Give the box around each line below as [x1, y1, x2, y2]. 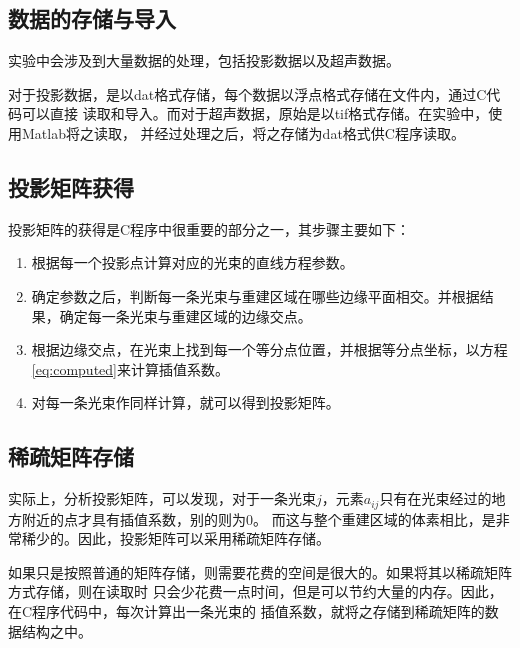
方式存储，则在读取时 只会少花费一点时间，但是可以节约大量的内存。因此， [8, 581, 503, 602]
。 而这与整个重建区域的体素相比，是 [253, 508, 496, 529]
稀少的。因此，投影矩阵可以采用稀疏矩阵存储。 [21, 528, 330, 549]
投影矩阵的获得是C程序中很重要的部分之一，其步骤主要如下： [8, 218, 411, 239]
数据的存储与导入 [8, 3, 176, 34]
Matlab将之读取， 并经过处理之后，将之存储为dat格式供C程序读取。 [21, 122, 465, 143]
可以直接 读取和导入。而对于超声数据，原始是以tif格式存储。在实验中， [21, 103, 489, 124]
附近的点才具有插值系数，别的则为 [21, 508, 246, 529]
